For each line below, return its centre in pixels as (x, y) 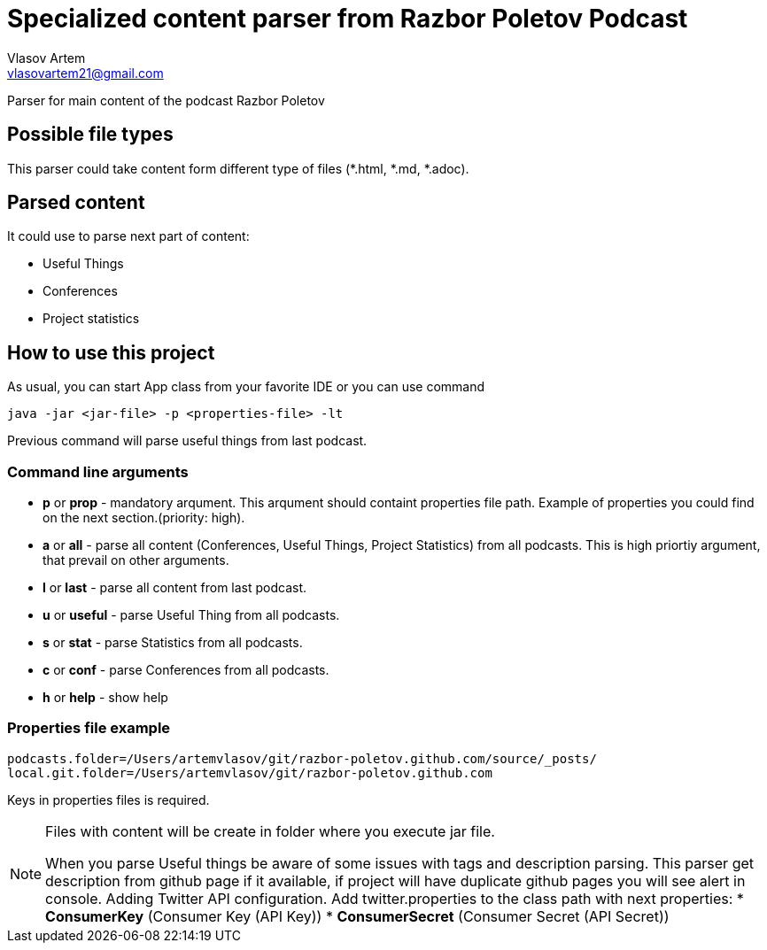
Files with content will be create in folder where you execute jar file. (270, 831)
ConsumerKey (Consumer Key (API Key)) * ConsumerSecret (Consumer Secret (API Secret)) (357, 916)
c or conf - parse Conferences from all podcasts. (186, 670)
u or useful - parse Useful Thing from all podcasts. (191, 615)
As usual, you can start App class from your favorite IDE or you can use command (246, 387)
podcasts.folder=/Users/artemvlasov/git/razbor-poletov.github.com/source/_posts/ (302, 758)
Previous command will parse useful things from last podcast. (187, 441)
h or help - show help (105, 698)
